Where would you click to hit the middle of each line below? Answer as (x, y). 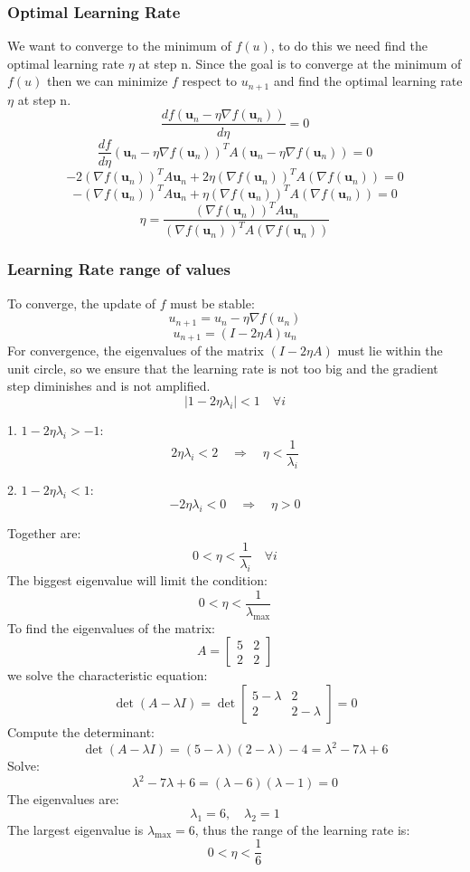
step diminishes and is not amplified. (109, 386)
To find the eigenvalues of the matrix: (111, 627)
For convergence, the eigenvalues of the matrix (136, 351)
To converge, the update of (82, 303)
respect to (209, 81)
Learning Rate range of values (119, 269)
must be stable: (212, 303)
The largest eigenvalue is (75, 829)
